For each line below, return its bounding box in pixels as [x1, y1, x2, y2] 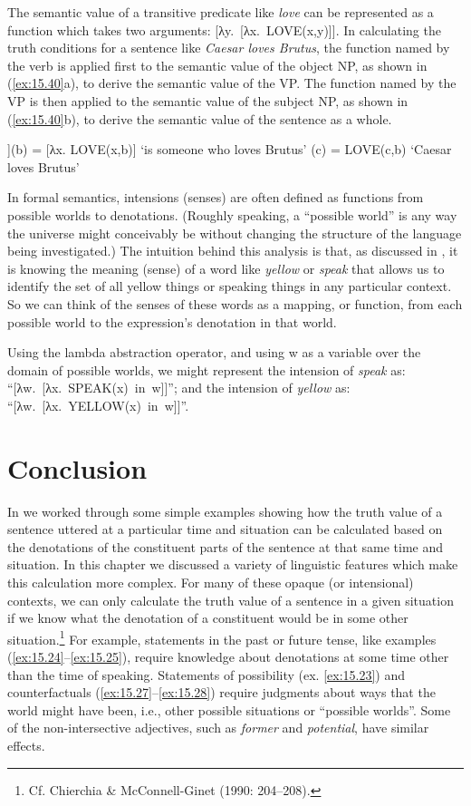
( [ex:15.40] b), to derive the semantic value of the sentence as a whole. [7, 109, 392, 128]
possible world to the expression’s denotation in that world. [7, 312, 337, 331]
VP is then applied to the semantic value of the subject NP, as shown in [7, 91, 409, 110]
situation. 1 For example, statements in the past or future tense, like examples [7, 626, 437, 648]
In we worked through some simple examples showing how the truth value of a [7, 501, 443, 520]
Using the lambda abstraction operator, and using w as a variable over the [7, 343, 421, 362]
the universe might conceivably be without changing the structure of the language [7, 223, 462, 242]
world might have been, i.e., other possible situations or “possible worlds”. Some [7, 700, 451, 719]
